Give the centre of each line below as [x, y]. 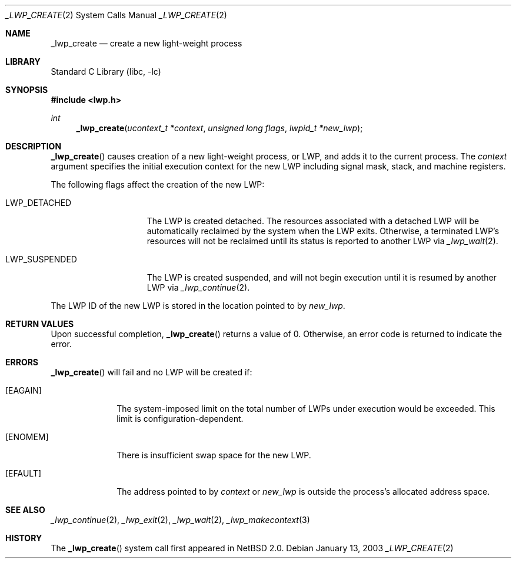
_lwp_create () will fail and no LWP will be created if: [152, 372]
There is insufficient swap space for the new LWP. [214, 455]
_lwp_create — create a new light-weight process [147, 43]
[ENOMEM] [27, 437]
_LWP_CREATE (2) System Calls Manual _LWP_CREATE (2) [116, 15]
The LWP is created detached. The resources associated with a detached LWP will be [313, 221]
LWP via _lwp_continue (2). [198, 287]
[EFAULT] [24, 473]
